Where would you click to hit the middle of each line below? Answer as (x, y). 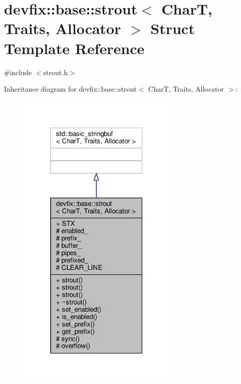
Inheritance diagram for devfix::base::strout (70, 89)
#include (18, 72)
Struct (173, 28)
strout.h (55, 72)
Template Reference (74, 48)
